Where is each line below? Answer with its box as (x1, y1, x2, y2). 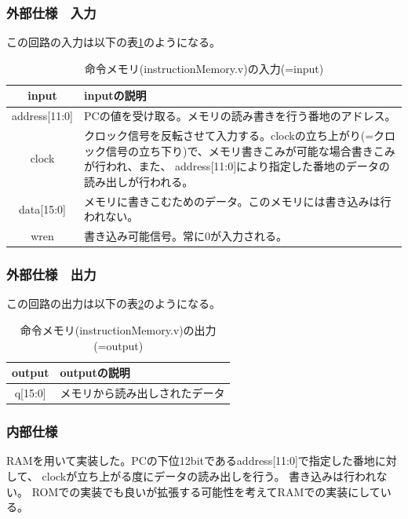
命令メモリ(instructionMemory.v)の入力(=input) (84, 60, 324, 76)
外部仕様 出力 (6, 265, 97, 284)
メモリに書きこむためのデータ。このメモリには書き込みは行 (83, 192, 392, 209)
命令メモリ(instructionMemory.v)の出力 (20, 322, 217, 338)
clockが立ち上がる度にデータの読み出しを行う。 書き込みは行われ (42, 468, 377, 484)
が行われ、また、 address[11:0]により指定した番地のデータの (83, 158, 390, 174)
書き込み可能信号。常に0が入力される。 (83, 228, 287, 244)
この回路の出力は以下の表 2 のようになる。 (6, 295, 220, 312)
